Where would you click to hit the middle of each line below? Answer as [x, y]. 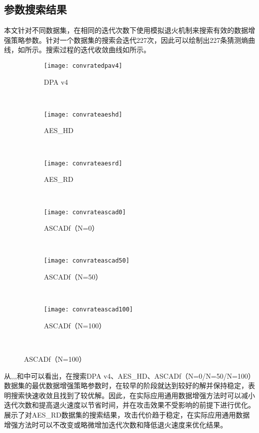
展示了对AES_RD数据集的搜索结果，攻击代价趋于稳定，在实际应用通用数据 [127, 415]
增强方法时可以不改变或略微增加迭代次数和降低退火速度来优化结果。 [116, 424]
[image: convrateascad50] [87, 261]
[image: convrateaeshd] [83, 114]
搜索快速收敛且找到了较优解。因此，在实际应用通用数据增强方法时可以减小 [133, 395]
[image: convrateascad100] [88, 310]
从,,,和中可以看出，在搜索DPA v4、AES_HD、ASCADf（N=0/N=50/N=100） [129, 375]
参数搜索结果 [35, 9]
